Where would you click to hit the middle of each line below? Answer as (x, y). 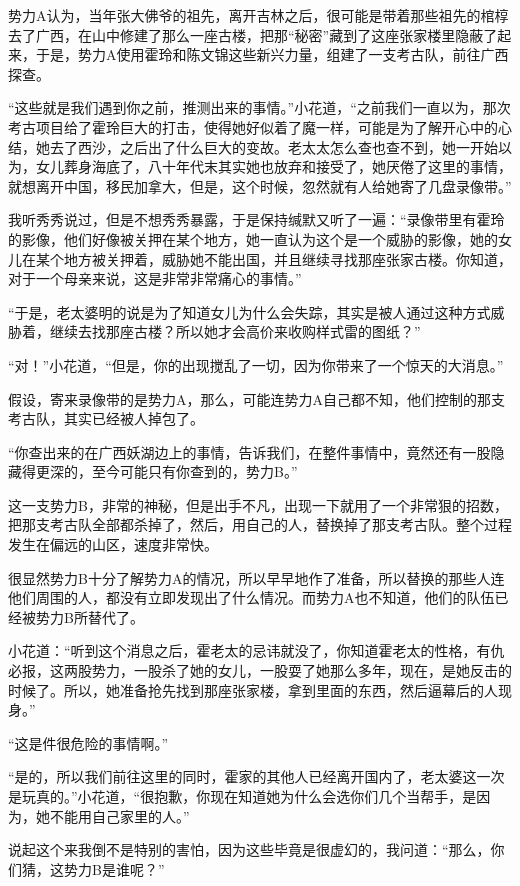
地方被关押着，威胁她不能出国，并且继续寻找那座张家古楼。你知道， (287, 258)
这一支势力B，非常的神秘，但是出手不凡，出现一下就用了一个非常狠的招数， (258, 504)
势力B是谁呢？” (114, 868)
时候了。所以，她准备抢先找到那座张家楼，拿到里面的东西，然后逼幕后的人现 (260, 689)
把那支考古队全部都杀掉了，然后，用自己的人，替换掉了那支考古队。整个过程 (260, 524)
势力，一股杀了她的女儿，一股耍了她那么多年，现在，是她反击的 (301, 670)
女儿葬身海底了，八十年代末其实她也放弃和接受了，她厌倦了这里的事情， (273, 166)
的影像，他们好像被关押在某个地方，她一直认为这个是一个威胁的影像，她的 (253, 238)
